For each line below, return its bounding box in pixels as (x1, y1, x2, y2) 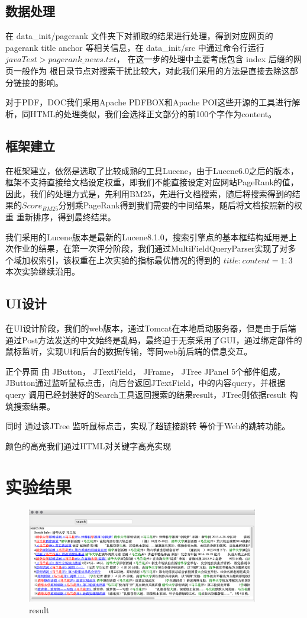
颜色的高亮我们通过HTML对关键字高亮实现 (5, 439, 172, 452)
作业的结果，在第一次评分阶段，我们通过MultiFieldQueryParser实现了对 (13, 242, 288, 255)
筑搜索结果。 (5, 400, 55, 412)
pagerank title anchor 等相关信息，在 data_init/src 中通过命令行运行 (5, 41, 264, 53)
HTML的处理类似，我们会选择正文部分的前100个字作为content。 (30, 107, 277, 120)
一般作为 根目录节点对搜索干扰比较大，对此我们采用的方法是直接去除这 (13, 64, 290, 76)
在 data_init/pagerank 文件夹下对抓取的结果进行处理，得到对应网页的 (5, 30, 273, 42)
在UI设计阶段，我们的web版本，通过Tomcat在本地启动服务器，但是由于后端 (5, 322, 296, 334)
